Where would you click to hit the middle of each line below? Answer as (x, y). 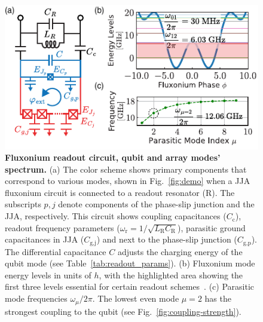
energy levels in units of (48, 275)
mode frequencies (36, 298)
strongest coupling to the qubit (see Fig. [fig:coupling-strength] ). (123, 311)
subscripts (23, 204)
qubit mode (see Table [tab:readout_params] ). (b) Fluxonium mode (130, 263)
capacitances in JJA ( (45, 239)
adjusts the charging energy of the (180, 251)
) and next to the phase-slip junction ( (167, 239)
